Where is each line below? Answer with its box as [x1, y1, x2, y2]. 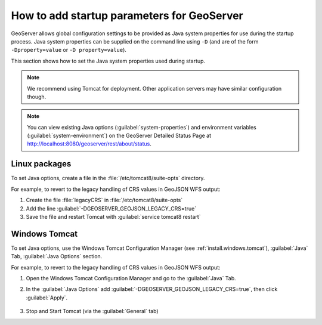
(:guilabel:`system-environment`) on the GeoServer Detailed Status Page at [27, 132, 212, 140]
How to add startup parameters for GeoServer [11, 9, 244, 22]
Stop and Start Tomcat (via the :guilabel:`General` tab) [26, 308, 159, 315]
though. [27, 93, 47, 100]
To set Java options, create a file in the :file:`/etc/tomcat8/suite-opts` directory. [11, 175, 205, 182]
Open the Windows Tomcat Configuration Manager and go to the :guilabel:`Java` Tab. [26, 275, 237, 281]
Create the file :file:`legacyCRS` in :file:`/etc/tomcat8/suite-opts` [26, 197, 183, 204]
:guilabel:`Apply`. [26, 294, 68, 301]
